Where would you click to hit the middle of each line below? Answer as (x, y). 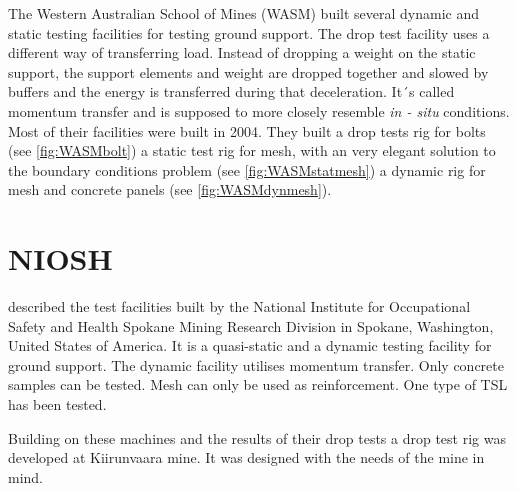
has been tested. (57, 404)
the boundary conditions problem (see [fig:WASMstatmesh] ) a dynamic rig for (247, 169)
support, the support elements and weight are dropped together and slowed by (248, 71)
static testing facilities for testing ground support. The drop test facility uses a (249, 32)
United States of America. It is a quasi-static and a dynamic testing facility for (250, 345)
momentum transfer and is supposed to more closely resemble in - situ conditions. (259, 110)
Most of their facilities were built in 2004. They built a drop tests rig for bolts (247, 130)
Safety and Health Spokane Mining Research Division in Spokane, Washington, (251, 325)
